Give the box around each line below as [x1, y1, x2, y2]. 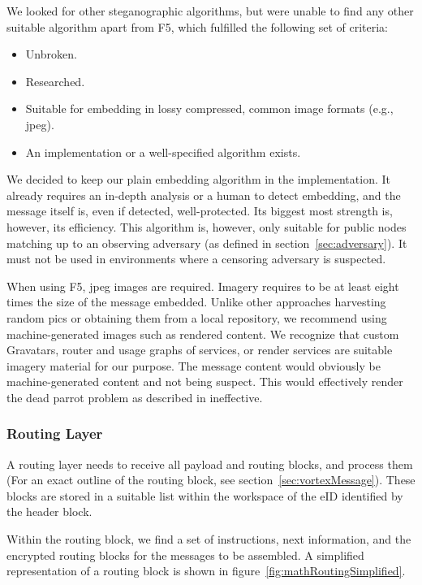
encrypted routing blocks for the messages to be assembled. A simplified [6, 546, 364, 563]
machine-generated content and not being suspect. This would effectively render [6, 373, 403, 390]
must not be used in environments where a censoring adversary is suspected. [6, 250, 386, 267]
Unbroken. [25, 45, 77, 63]
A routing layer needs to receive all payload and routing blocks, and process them [6, 455, 413, 472]
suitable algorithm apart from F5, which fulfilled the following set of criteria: [6, 18, 388, 35]
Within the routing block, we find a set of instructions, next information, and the [6, 531, 411, 548]
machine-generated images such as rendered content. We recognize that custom [6, 325, 399, 342]
